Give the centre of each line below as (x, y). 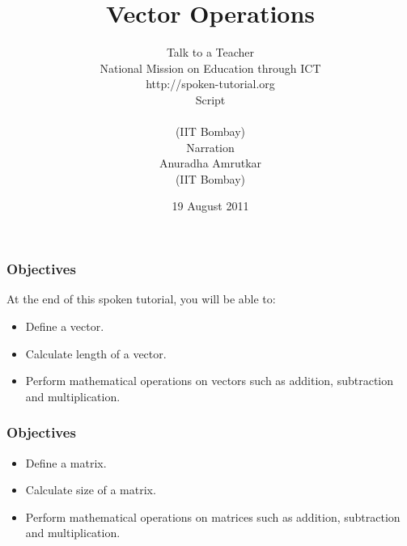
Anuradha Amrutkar (210, 163)
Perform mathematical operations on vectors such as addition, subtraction (210, 381)
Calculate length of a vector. (96, 353)
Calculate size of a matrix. (91, 490)
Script (210, 99)
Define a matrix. (66, 462)
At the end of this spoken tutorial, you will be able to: (141, 299)
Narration (210, 147)
